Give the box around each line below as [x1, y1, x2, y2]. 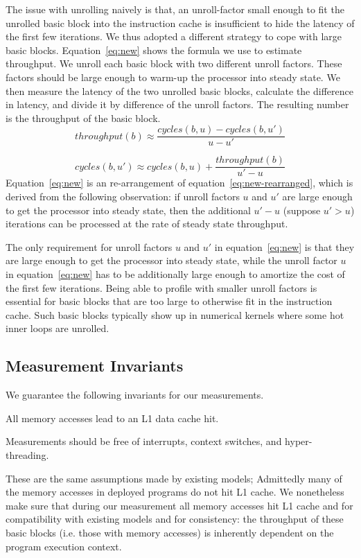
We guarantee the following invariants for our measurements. [6, 387, 264, 402]
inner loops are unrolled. [6, 321, 109, 335]
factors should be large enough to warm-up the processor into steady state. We [6, 69, 340, 84]
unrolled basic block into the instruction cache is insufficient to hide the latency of [6, 15, 355, 30]
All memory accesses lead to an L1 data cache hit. [6, 410, 219, 425]
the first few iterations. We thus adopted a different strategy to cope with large [6, 29, 342, 44]
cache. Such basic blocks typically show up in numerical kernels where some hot [6, 307, 344, 322]
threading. [6, 447, 49, 462]
